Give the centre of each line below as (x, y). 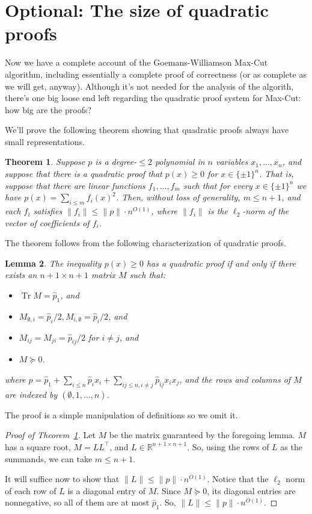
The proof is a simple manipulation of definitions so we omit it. (121, 414)
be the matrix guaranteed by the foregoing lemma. (202, 435)
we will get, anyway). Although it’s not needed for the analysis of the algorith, (149, 86)
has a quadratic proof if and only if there (221, 263)
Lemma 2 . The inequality (53, 263)
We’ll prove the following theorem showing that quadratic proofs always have (147, 130)
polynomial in (180, 162)
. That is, (277, 174)
